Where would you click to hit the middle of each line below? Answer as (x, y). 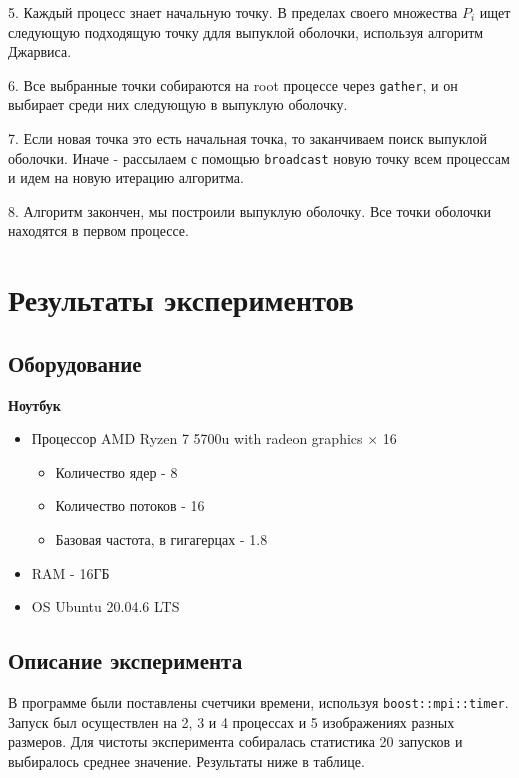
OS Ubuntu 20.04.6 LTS (105, 606)
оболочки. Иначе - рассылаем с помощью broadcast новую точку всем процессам (259, 157)
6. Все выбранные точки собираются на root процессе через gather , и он (233, 84)
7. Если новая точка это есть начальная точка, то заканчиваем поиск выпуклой (247, 138)
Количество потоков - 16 (130, 505)
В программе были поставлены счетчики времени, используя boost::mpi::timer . (258, 702)
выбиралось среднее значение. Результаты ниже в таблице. (186, 760)
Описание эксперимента (125, 660)
